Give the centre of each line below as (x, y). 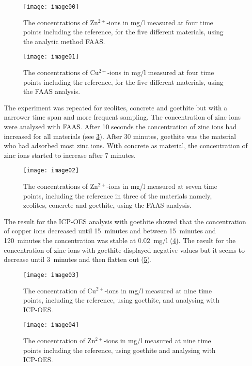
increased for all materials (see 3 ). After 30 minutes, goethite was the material (120, 136)
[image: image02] (51, 171)
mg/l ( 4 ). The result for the (194, 240)
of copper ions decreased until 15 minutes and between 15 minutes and (110, 231)
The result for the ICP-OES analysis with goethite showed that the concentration (125, 221)
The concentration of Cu (60, 290)
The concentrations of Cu (61, 72)
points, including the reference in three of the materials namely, (118, 195)
